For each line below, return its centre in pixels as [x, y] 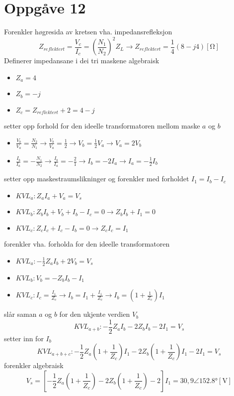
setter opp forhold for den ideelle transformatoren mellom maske [102, 126]
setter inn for [24, 338]
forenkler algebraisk [34, 365]
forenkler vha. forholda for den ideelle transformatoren [87, 244]
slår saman [20, 314]
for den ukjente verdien [95, 314]
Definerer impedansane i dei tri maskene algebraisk [82, 61]
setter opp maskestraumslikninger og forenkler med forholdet [97, 179]
